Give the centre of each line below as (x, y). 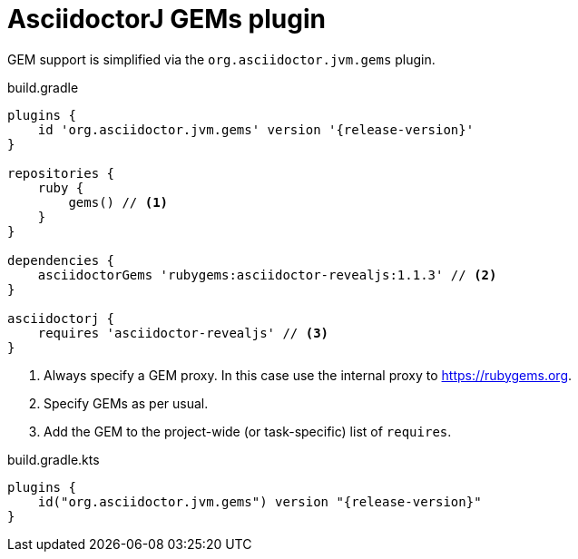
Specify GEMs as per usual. (126, 403)
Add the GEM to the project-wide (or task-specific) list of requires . (248, 431)
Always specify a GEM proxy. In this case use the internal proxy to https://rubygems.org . (308, 375)
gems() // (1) (118, 202)
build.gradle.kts (54, 459)
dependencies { (61, 260)
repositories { (61, 173)
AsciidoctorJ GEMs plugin (167, 19)
